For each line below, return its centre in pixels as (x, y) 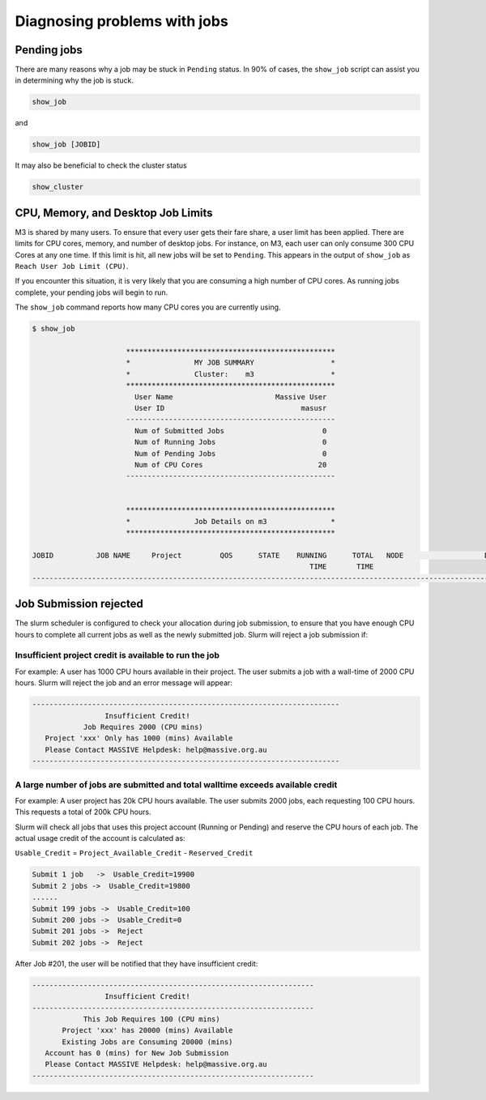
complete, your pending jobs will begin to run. (92, 292)
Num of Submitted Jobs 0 (230, 431)
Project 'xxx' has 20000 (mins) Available (147, 1030)
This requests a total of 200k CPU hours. (83, 812)
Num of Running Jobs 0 (230, 442)
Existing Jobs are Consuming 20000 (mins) (147, 1042)
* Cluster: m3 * (231, 374)
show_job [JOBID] (66, 145)
